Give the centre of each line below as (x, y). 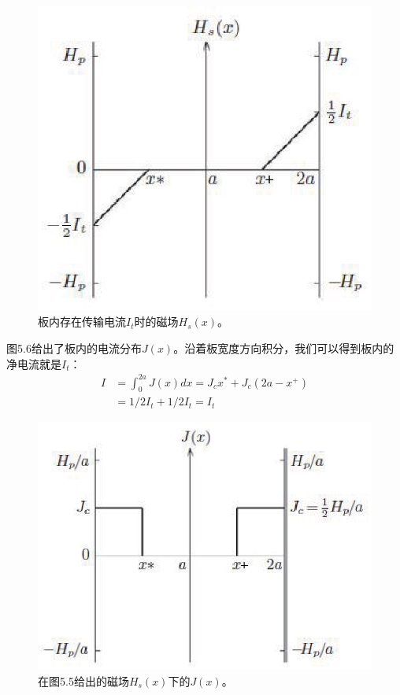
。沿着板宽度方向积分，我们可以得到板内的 (284, 347)
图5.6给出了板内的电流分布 (74, 347)
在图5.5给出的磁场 (83, 680)
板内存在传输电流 (82, 322)
